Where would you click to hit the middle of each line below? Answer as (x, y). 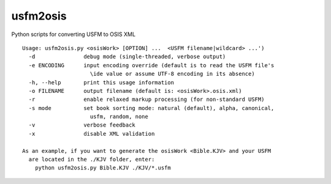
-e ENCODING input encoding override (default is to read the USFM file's (151, 65)
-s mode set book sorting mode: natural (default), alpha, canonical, (151, 108)
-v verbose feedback (82, 125)
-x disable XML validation (92, 134)
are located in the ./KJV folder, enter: (92, 160)
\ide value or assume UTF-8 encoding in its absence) (172, 74)
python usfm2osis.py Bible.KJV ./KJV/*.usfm (103, 168)
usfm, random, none (119, 117)
